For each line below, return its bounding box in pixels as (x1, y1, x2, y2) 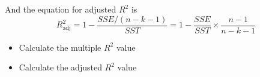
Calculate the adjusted (19, 61, 102, 73)
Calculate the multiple (19, 41, 101, 53)
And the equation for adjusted (5, 3, 116, 15)
